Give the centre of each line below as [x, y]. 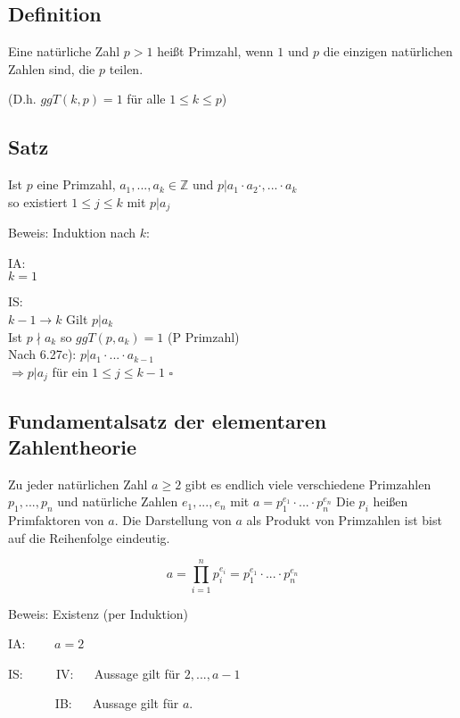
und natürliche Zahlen [118, 501]
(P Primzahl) [203, 336]
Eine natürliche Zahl [64, 51]
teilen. [126, 68]
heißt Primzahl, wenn [215, 51]
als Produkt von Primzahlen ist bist [344, 520]
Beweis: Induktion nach [72, 233]
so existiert [38, 201]
